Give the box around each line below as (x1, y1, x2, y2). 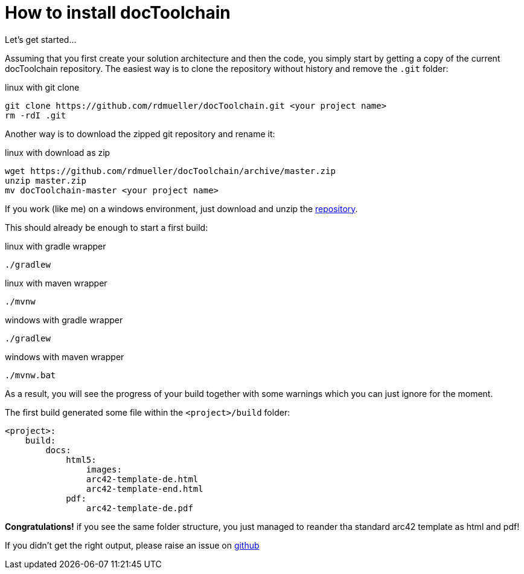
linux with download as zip (5, 147, 110, 158)
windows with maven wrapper (5, 351, 124, 362)
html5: (66, 454, 97, 465)
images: (86, 464, 122, 474)
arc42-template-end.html (86, 483, 203, 494)
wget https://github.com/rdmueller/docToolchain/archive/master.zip (5, 166, 336, 176)
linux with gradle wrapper (5, 240, 106, 251)
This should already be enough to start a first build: (5, 222, 208, 233)
